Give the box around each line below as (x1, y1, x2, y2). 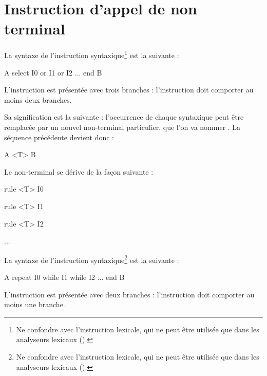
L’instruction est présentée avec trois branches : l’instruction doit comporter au (4, 84, 254, 95)
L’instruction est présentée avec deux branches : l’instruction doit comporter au (4, 289, 255, 299)
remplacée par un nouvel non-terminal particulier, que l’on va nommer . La (4, 121, 241, 132)
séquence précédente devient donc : (4, 131, 114, 142)
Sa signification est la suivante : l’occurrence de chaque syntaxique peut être (4, 111, 244, 122)
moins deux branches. (4, 94, 72, 105)
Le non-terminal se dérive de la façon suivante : (4, 166, 154, 177)
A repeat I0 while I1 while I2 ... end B (4, 271, 125, 282)
